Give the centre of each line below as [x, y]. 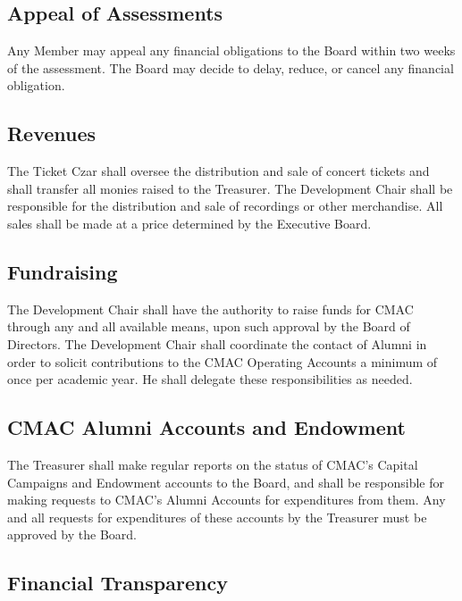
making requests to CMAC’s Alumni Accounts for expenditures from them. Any [227, 500]
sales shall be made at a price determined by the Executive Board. [189, 223]
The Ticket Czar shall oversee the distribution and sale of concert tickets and [218, 171]
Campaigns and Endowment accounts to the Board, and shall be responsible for [226, 482]
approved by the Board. [72, 534]
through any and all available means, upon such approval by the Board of [209, 326]
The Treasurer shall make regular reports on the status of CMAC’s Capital [213, 464]
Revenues [52, 134]
